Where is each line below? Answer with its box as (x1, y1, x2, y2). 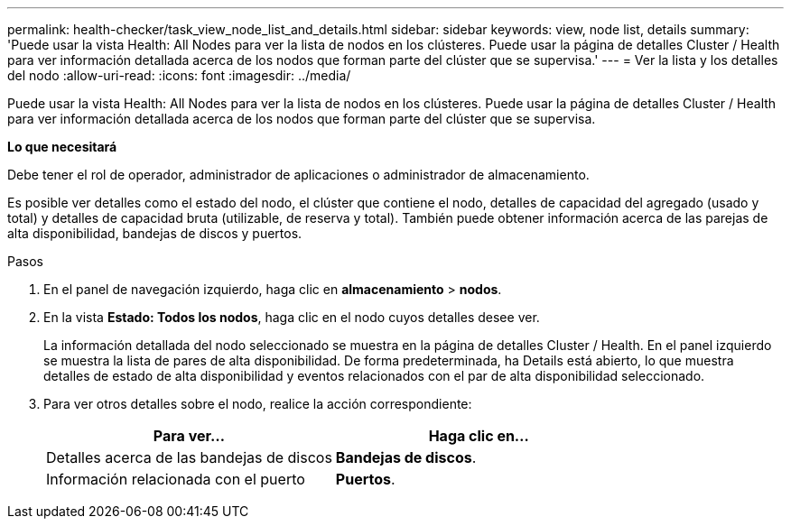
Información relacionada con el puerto (46, 470, 305, 488)
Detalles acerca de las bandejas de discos (46, 448, 332, 466)
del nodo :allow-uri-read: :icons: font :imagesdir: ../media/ (7, 68, 351, 83)
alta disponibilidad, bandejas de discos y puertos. (7, 226, 302, 241)
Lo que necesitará (7, 139, 117, 154)
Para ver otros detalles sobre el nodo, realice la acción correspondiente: (43, 396, 472, 411)
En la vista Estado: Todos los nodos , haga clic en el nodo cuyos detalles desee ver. (43, 309, 540, 325)
